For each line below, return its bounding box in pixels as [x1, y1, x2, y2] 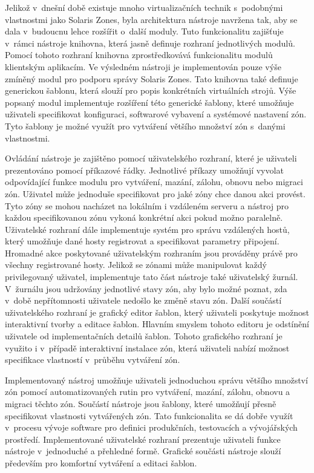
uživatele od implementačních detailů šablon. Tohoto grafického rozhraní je [5, 330, 283, 342]
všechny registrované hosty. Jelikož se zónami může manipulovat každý [5, 258, 267, 271]
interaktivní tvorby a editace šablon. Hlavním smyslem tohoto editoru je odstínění [5, 318, 309, 330]
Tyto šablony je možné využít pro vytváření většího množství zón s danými [5, 119, 286, 132]
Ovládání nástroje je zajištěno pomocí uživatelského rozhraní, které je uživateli [5, 152, 297, 165]
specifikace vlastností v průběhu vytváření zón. [5, 353, 180, 366]
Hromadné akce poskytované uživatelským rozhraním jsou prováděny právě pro [5, 246, 298, 259]
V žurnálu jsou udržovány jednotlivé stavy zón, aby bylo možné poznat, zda [5, 282, 287, 295]
